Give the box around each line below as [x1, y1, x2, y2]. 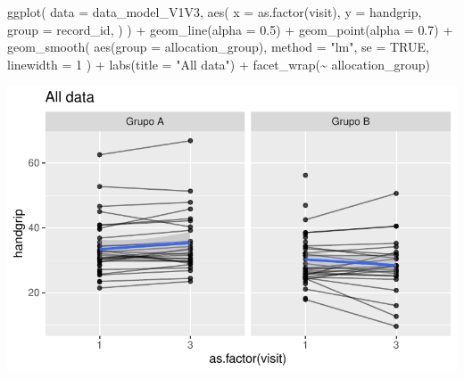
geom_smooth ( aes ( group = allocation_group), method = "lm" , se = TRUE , [7, 37, 429, 56]
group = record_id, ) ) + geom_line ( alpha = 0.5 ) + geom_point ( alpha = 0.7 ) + [7, 20, 453, 38]
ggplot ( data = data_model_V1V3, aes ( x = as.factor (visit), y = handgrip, [7, 3, 422, 21]
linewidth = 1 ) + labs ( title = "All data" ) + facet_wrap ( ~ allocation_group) [7, 54, 430, 73]
